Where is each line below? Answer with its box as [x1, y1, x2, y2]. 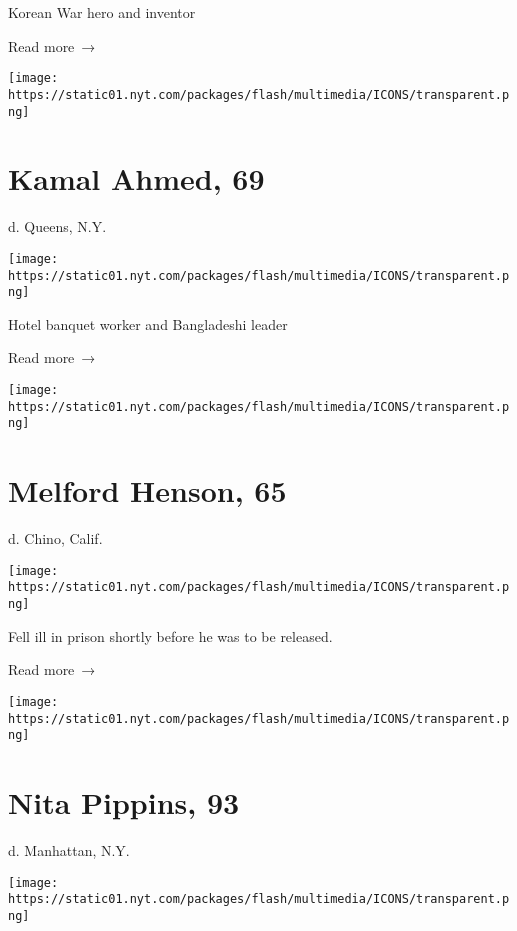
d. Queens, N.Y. [8, 216, 107, 237]
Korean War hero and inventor [8, 2, 196, 22]
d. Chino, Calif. [8, 528, 103, 549]
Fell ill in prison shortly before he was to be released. [8, 625, 333, 646]
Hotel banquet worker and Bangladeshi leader [8, 313, 288, 334]
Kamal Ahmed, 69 [8, 158, 265, 199]
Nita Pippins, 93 [8, 782, 240, 823]
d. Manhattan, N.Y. [8, 839, 130, 860]
